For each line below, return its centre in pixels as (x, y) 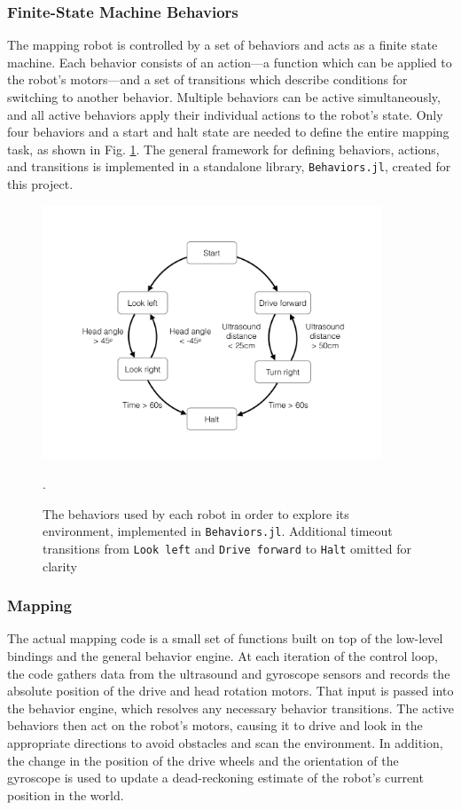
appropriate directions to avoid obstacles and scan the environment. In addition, (225, 742)
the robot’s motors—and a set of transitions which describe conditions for (207, 79)
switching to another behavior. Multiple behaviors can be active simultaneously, (224, 97)
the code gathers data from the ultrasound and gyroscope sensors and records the (229, 673)
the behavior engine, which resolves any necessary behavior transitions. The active (230, 708)
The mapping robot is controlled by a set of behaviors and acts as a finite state (223, 45)
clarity (60, 566)
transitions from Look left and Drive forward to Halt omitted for (227, 548)
